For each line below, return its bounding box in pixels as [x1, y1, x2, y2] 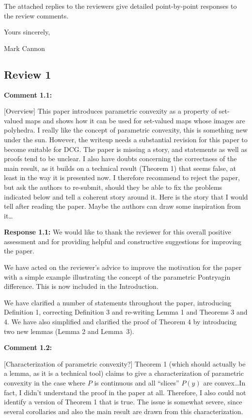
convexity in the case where [4, 378, 86, 388]
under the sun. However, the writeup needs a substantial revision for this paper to [4, 134, 248, 144]
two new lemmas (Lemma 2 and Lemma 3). [4, 326, 134, 336]
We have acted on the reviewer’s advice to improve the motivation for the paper [4, 262, 242, 272]
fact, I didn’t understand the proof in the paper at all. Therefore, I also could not [4, 387, 246, 397]
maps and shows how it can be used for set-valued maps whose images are [25, 115, 245, 125]
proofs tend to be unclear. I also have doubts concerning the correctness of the [4, 153, 237, 164]
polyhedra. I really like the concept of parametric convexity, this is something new [4, 125, 248, 135]
